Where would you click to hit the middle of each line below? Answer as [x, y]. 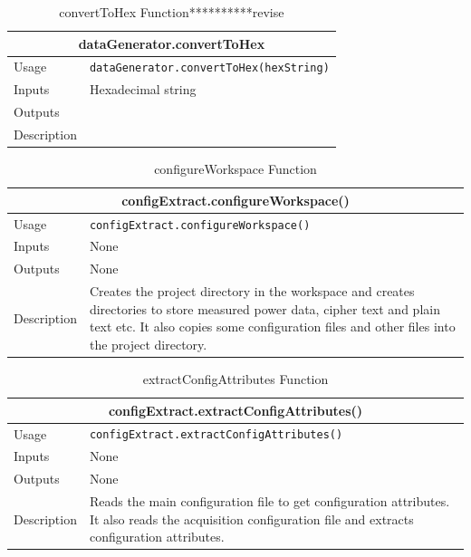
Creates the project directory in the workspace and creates [252, 291]
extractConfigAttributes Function [235, 379]
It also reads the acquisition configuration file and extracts [251, 519]
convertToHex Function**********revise [172, 12]
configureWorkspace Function [235, 169]
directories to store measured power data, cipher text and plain [264, 308]
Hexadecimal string [143, 89]
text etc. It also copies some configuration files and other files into [272, 327]
